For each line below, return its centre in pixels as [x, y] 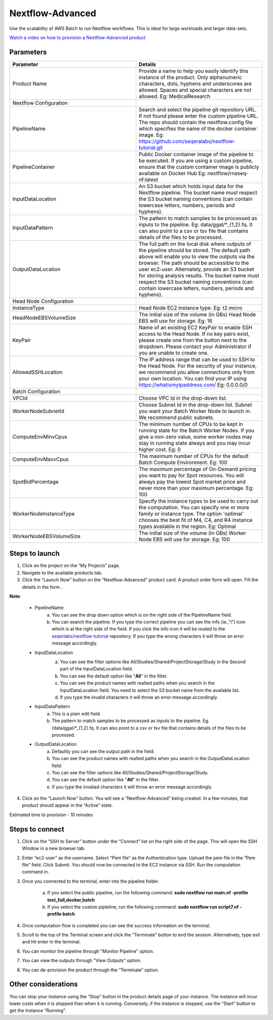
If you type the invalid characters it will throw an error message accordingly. [139, 697]
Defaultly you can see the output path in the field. [103, 751]
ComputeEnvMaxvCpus [41, 459]
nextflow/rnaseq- [228, 173]
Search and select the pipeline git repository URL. [198, 109]
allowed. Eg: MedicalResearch [175, 96]
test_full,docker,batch [71, 900]
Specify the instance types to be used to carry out [198, 501]
